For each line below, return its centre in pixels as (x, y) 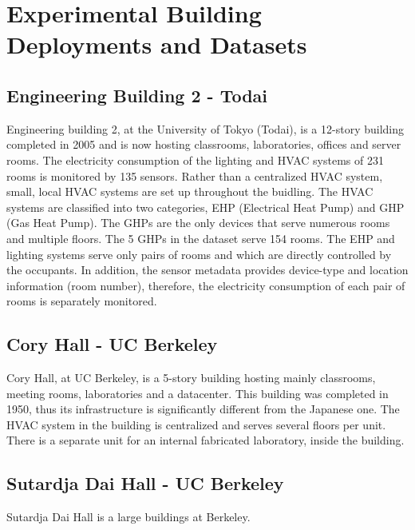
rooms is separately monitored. (82, 301)
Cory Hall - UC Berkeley (112, 344)
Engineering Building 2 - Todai (137, 95)
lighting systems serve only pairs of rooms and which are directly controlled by (199, 254)
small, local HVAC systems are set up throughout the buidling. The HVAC (190, 191)
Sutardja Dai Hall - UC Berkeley (145, 483)
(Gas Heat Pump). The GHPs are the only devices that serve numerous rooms (198, 223)
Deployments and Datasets (157, 44)
